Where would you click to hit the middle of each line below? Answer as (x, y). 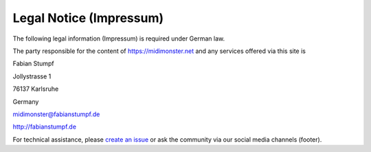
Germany (26, 101)
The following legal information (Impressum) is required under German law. (119, 39)
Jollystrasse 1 (32, 76)
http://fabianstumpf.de (45, 127)
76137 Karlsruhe (36, 89)
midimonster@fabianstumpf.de (56, 114)
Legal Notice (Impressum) (88, 18)
